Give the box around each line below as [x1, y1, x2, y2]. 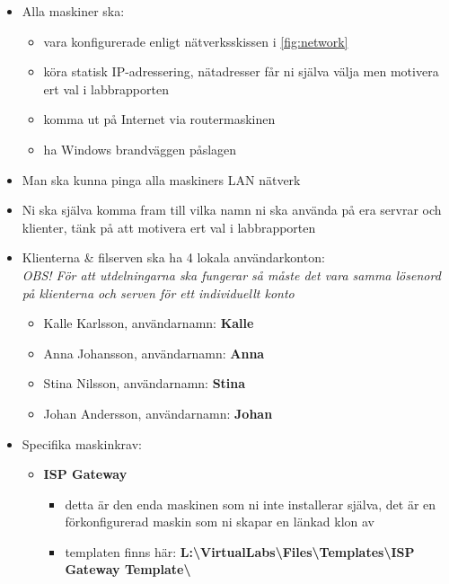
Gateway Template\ [65, 560, 191, 579]
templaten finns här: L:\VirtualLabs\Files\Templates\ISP [65, 542, 415, 561]
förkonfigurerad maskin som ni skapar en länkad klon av [65, 512, 374, 531]
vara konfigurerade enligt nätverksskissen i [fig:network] [43, 31, 348, 50]
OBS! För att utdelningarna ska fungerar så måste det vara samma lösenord [22, 265, 441, 284]
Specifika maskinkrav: [22, 434, 142, 453]
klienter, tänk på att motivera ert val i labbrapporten [22, 217, 316, 236]
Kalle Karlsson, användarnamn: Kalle [43, 314, 254, 332]
